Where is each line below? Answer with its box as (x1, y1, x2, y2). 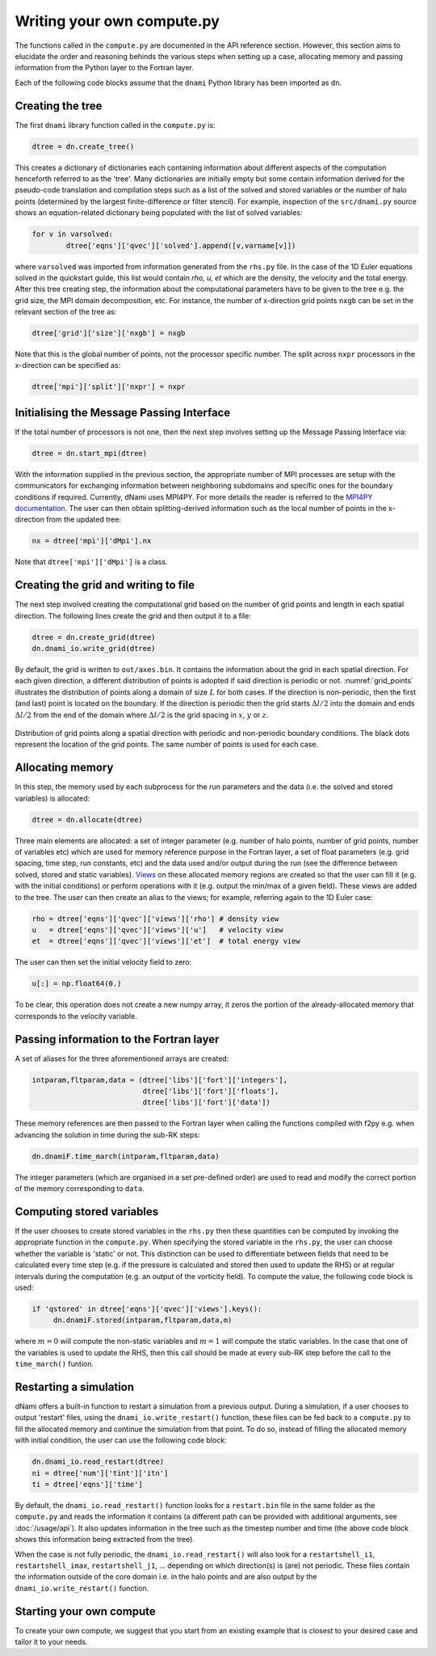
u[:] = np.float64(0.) (31, 979, 122, 988)
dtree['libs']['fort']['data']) (142, 1098, 270, 1107)
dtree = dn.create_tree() (31, 142, 135, 151)
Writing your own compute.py (15, 12, 220, 30)
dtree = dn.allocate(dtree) (31, 815, 143, 824)
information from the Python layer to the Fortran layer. (15, 63, 194, 73)
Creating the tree (15, 99, 103, 112)
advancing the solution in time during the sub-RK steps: (15, 1130, 200, 1139)
